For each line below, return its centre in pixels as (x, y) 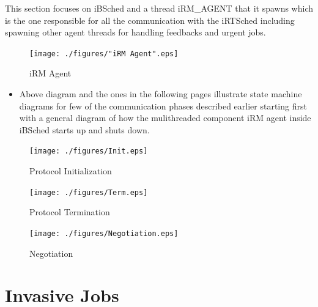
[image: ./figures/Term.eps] (89, 192)
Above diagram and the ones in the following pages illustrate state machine (161, 94)
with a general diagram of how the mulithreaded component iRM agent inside (165, 118)
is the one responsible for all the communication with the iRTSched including (150, 20)
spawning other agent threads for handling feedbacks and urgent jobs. (135, 32)
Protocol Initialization (71, 171)
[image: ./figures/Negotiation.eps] (104, 233)
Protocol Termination (70, 212)
